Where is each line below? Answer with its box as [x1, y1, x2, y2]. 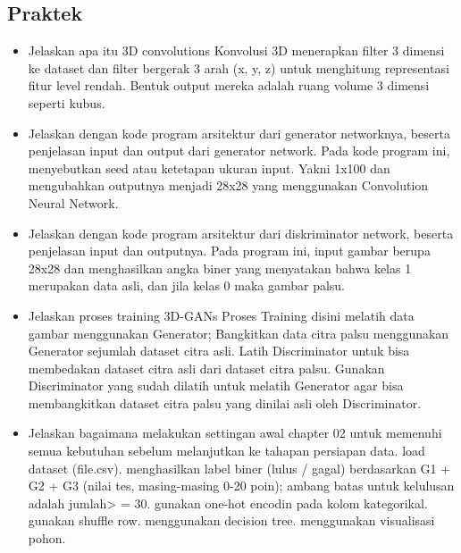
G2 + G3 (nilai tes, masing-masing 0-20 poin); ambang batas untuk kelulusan [28, 476, 455, 495]
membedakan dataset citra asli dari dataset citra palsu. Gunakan [28, 358, 385, 377]
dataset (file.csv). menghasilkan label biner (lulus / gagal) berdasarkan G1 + [28, 458, 451, 477]
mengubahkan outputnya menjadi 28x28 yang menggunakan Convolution [28, 176, 429, 195]
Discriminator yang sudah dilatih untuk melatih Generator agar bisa [28, 376, 404, 395]
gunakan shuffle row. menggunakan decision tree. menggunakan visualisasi [28, 511, 435, 530]
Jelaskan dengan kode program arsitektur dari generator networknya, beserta [28, 123, 450, 142]
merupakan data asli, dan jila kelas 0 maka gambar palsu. [28, 276, 346, 295]
